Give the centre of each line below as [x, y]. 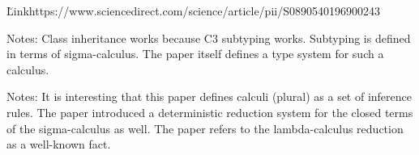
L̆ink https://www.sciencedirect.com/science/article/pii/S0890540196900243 [193, 10]
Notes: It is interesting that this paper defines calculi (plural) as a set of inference [209, 96]
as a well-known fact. [59, 144]
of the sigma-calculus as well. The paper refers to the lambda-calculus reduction [205, 128]
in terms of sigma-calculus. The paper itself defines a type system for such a [195, 54]
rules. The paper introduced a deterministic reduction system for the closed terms [210, 112]
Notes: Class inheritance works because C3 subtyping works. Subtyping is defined [209, 38]
